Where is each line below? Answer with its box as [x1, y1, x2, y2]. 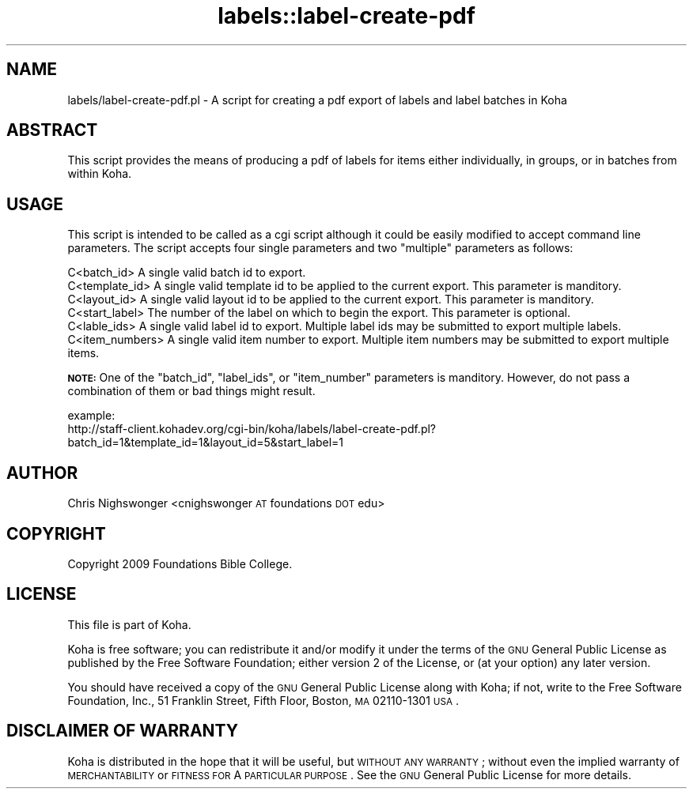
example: [67, 409, 116, 423]
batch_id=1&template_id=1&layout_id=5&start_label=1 [67, 435, 344, 450]
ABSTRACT [6, 120, 98, 141]
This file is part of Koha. [67, 617, 191, 631]
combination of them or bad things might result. [67, 384, 316, 398]
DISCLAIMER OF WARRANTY [6, 721, 239, 741]
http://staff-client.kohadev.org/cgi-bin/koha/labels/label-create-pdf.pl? [67, 422, 437, 436]
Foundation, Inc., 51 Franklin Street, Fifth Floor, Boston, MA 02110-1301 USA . [67, 693, 460, 707]
